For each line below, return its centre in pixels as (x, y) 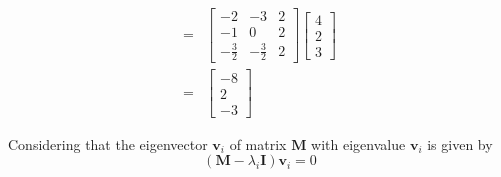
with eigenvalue (358, 143)
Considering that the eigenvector (108, 143)
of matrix (258, 143)
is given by (460, 143)
